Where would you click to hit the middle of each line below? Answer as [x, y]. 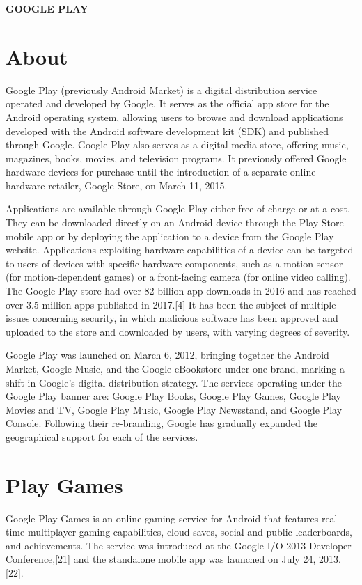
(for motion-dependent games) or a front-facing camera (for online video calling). [178, 277]
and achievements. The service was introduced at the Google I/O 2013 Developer [179, 545]
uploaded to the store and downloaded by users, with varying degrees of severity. [178, 331]
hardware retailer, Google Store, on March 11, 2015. [117, 185]
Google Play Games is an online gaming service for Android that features [162, 518]
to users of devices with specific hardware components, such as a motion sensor [174, 263]
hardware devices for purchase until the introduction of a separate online [161, 172]
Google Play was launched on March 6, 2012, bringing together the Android [167, 355]
